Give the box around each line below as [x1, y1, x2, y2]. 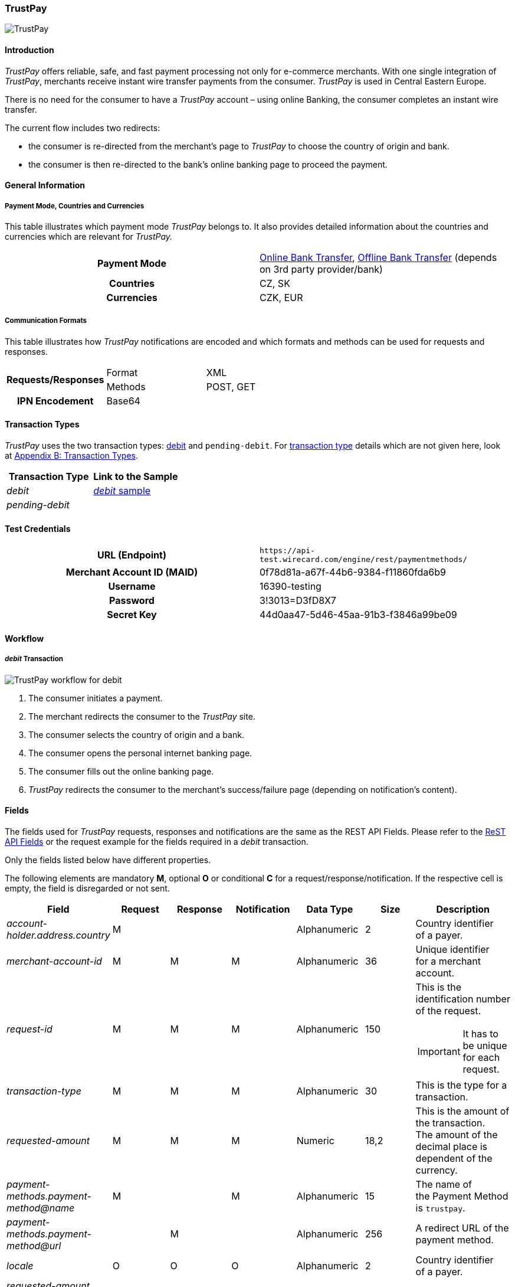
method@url [6, 1239, 61, 1252]
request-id [6, 1023, 53, 1035]
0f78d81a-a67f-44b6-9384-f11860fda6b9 [260, 566, 446, 579]
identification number [415, 992, 510, 1005]
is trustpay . [415, 1201, 465, 1214]
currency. [415, 1164, 458, 1176]
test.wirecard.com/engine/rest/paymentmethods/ [260, 555, 468, 564]
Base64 [106, 394, 140, 407]
